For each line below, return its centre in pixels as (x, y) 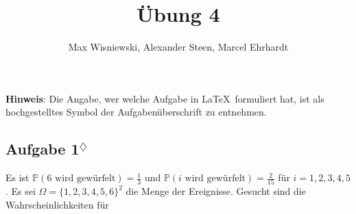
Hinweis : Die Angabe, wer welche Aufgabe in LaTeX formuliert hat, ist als (165, 98)
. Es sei (21, 191)
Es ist (17, 177)
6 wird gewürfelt (81, 179)
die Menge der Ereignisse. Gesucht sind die (216, 191)
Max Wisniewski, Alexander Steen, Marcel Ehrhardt (178, 47)
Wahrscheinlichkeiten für (57, 205)
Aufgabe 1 (43, 149)
